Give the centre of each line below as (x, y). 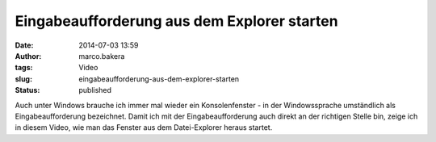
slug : (23, 79)
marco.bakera (102, 56)
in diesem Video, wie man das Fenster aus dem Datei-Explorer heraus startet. (144, 127)
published (95, 90)
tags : (24, 68)
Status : (27, 90)
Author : (28, 56)
